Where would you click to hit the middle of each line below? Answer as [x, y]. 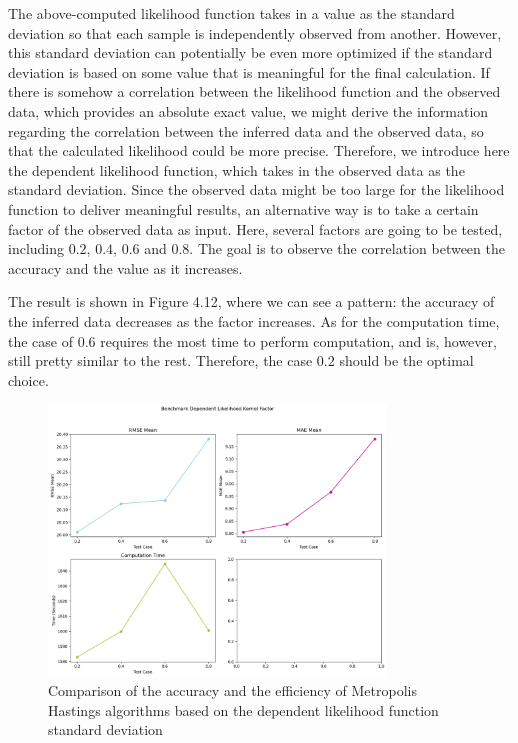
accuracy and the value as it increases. [125, 267]
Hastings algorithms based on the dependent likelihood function [243, 709]
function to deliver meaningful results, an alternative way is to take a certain [243, 208]
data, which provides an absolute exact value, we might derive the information [248, 110]
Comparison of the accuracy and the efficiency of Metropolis [232, 690]
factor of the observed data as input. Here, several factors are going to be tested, [255, 228]
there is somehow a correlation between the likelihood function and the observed [254, 91]
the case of [41, 340]
